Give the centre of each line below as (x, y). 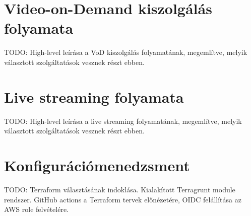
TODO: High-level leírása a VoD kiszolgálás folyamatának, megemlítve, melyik (126, 52)
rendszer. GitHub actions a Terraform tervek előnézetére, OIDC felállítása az (123, 199)
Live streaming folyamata (94, 96)
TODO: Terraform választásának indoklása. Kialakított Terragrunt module (120, 189)
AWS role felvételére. (37, 209)
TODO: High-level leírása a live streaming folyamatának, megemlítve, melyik (123, 121)
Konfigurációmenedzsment (97, 165)
